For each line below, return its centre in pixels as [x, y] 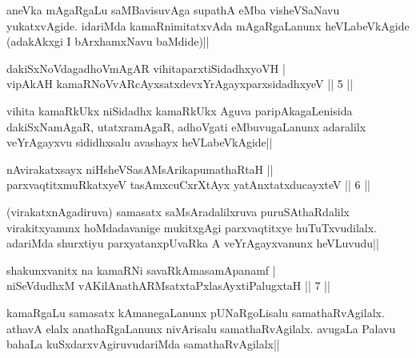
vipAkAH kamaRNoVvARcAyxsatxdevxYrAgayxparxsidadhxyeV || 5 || [180, 84]
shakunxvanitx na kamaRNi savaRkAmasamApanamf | [141, 270]
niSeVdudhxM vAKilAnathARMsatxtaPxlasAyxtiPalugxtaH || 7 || [168, 286]
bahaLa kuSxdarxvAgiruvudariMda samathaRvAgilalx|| [143, 344]
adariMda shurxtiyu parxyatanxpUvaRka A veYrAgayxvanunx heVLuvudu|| [193, 243]
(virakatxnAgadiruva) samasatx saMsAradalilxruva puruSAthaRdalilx [178, 211]
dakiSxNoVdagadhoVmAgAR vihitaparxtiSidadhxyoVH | [146, 68]
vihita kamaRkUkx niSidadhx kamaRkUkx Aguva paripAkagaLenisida [180, 110]
